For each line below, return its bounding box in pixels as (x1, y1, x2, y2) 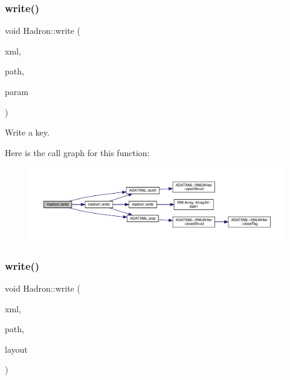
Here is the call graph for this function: (5, 146, 150, 159)
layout (5, 342, 28, 355)
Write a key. (5, 126, 50, 139)
